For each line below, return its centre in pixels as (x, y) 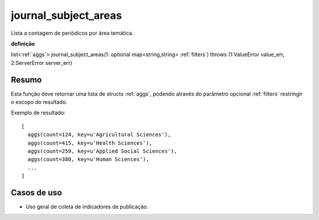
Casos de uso (36, 193)
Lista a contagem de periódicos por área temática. (72, 33)
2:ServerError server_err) (42, 63)
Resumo (26, 80)
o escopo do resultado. (39, 102)
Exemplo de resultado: (38, 113)
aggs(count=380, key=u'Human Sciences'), (88, 160)
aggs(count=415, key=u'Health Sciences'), (90, 143)
